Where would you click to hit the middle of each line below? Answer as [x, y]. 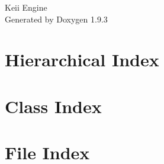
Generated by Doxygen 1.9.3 [56, 19]
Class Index [53, 106]
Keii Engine [26, 7]
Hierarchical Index [82, 60]
